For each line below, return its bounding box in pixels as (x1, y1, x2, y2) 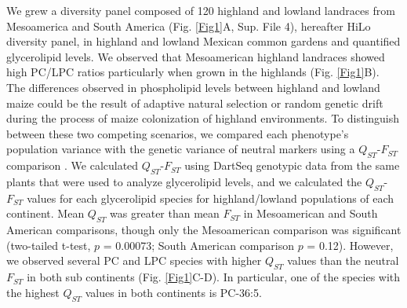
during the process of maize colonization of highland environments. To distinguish (6, 110, 400, 126)
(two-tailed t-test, (6, 236, 91, 253)
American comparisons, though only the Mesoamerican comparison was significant (6, 222, 402, 238)
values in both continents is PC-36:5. (85, 284, 262, 300)
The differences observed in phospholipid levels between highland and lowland (6, 79, 380, 95)
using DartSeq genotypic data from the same (184, 157, 400, 174)
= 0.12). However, (307, 236, 394, 253)
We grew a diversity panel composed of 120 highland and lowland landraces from (6, 2, 395, 18)
